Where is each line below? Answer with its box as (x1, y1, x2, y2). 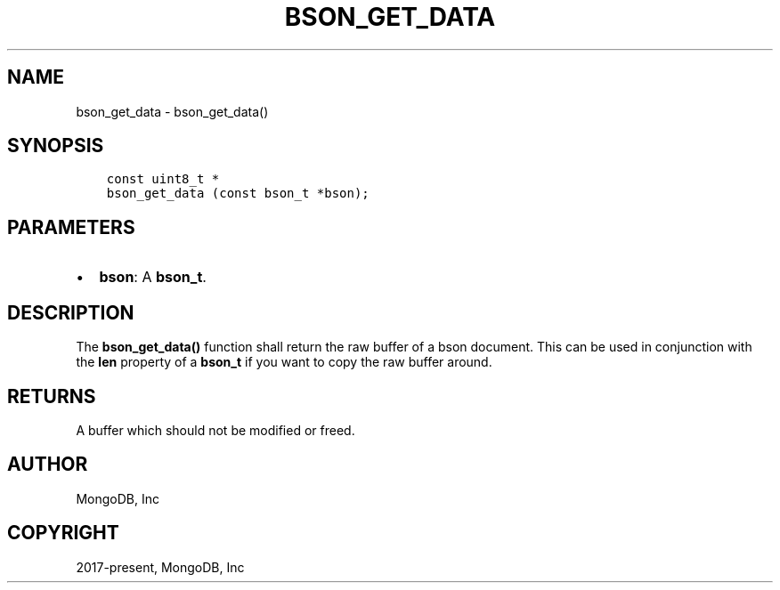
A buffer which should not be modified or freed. (76, 422, 355, 438)
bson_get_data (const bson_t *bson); (106, 186, 370, 201)
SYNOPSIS (7, 134, 104, 158)
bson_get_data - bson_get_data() (76, 103, 269, 119)
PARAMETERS (7, 215, 135, 238)
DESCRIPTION (7, 301, 134, 324)
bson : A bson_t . (99, 268, 207, 287)
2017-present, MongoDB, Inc (76, 559, 245, 575)
